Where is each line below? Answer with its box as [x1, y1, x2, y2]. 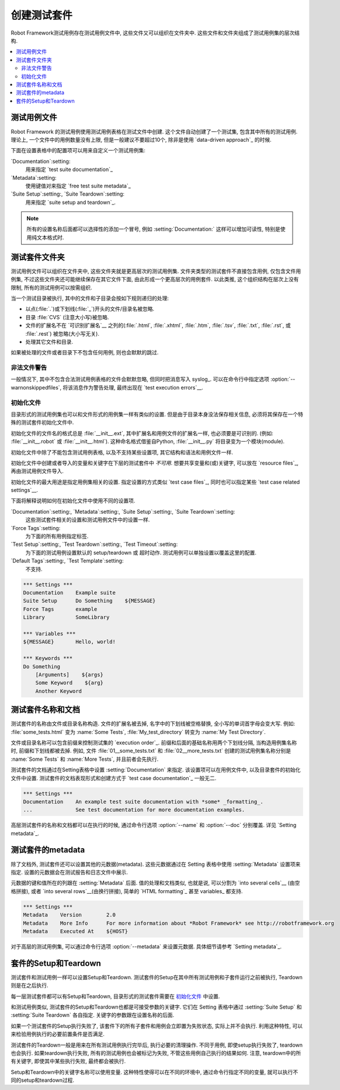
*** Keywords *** [23, 655, 73, 662]
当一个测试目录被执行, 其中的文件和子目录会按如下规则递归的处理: [11, 295, 169, 302]
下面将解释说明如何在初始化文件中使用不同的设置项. [11, 497, 136, 504]
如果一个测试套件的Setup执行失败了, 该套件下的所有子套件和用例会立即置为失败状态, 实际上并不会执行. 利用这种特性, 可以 [11, 1022, 303, 1029]
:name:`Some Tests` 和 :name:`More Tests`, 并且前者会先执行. [11, 756, 159, 763]
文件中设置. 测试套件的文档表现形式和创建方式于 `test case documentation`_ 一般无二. [11, 774, 217, 781]
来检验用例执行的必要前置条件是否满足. [11, 1031, 105, 1038]
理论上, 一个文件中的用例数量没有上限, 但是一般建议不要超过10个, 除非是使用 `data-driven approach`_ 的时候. [11, 136, 272, 143]
